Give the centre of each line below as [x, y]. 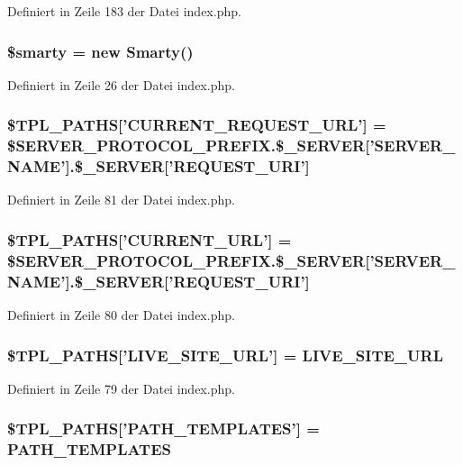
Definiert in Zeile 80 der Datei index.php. [121, 315]
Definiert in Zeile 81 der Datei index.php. [121, 200]
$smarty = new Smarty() [100, 51]
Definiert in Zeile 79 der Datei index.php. [121, 388]
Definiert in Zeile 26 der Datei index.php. [121, 84]
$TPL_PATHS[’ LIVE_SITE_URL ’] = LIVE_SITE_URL [225, 355]
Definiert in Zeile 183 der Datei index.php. [124, 11]
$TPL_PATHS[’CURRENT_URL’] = [150, 239]
